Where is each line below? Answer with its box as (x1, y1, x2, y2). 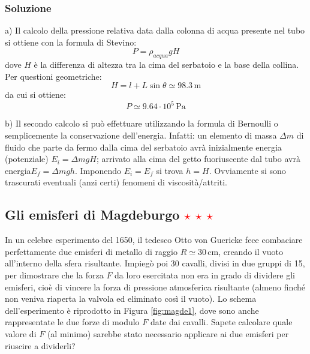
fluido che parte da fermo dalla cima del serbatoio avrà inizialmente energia (5, 140, 282, 153)
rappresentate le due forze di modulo (5, 316, 140, 328)
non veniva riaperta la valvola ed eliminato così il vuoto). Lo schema (5, 292, 257, 305)
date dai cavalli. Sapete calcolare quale (150, 316, 293, 328)
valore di (5, 328, 37, 340)
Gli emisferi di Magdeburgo (5, 205, 180, 224)
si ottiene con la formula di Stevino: (5, 35, 137, 48)
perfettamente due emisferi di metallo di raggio (5, 245, 177, 257)
